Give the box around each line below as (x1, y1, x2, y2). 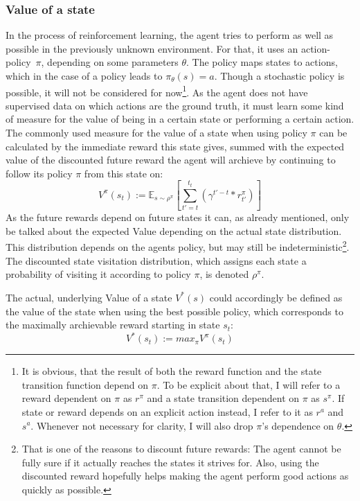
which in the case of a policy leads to (6, 69, 163, 82)
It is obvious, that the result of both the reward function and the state (21, 364, 322, 378)
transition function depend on (21, 377, 148, 392)
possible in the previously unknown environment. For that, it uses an (6, 41, 298, 55)
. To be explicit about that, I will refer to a (156, 377, 341, 392)
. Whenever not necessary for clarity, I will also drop (30, 418, 253, 432)
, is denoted (199, 267, 249, 281)
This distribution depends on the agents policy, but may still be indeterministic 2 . (6, 238, 350, 254)
